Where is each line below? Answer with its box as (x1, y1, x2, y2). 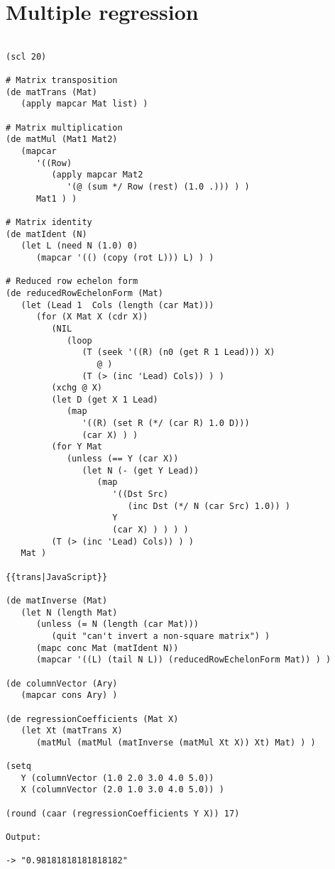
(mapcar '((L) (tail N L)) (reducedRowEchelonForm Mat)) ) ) (35, 655, 331, 665)
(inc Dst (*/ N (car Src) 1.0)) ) (127, 501, 290, 511)
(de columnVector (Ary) (6, 678, 118, 689)
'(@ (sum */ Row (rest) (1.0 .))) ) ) (66, 182, 250, 192)
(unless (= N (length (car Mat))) (35, 619, 199, 630)
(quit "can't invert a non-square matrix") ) (51, 630, 270, 641)
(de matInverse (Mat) (6, 595, 108, 606)
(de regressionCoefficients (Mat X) (6, 714, 179, 724)
